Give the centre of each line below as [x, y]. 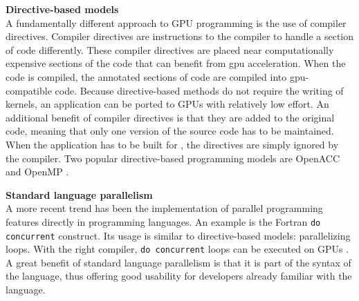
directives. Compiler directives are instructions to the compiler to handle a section [180, 36]
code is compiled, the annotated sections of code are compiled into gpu [156, 76]
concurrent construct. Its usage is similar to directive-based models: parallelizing [178, 235]
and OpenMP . [37, 172]
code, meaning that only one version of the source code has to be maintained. [170, 131]
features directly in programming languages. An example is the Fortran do [163, 221]
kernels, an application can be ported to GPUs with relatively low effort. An [167, 104]
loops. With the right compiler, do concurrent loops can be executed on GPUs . [177, 249]
